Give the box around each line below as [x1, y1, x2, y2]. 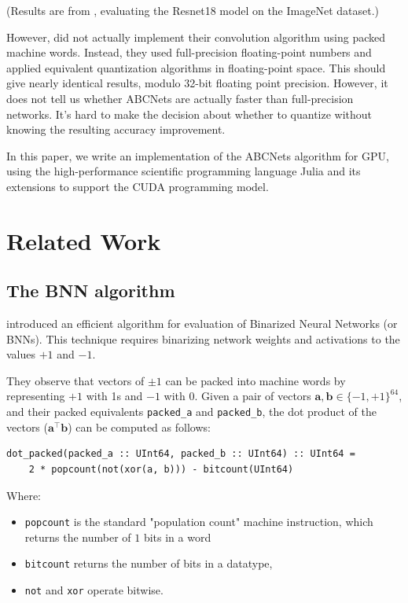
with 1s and [86, 388, 143, 404]
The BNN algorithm [6, 278, 175, 303]
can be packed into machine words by [165, 372, 346, 388]
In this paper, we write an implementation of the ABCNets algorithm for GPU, [6, 147, 389, 164]
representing [6, 388, 65, 404]
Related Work [6, 224, 161, 256]
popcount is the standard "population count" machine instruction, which [24, 513, 373, 530]
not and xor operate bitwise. [24, 582, 164, 598]
